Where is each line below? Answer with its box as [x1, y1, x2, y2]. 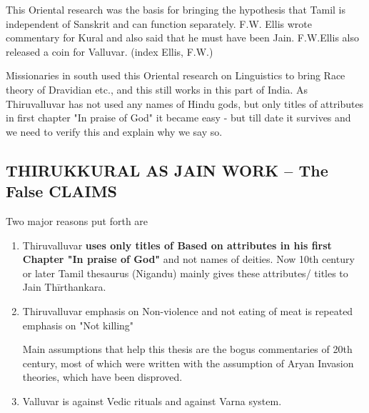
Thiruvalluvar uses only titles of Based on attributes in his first [22, 237, 332, 252]
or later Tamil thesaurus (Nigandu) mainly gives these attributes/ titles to [22, 265, 348, 280]
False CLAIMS [6, 180, 118, 202]
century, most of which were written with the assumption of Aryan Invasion [22, 355, 354, 370]
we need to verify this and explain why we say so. [6, 124, 223, 139]
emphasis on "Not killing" [22, 317, 134, 332]
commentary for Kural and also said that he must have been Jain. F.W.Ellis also [6, 30, 359, 45]
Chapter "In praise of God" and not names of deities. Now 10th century [22, 252, 355, 267]
